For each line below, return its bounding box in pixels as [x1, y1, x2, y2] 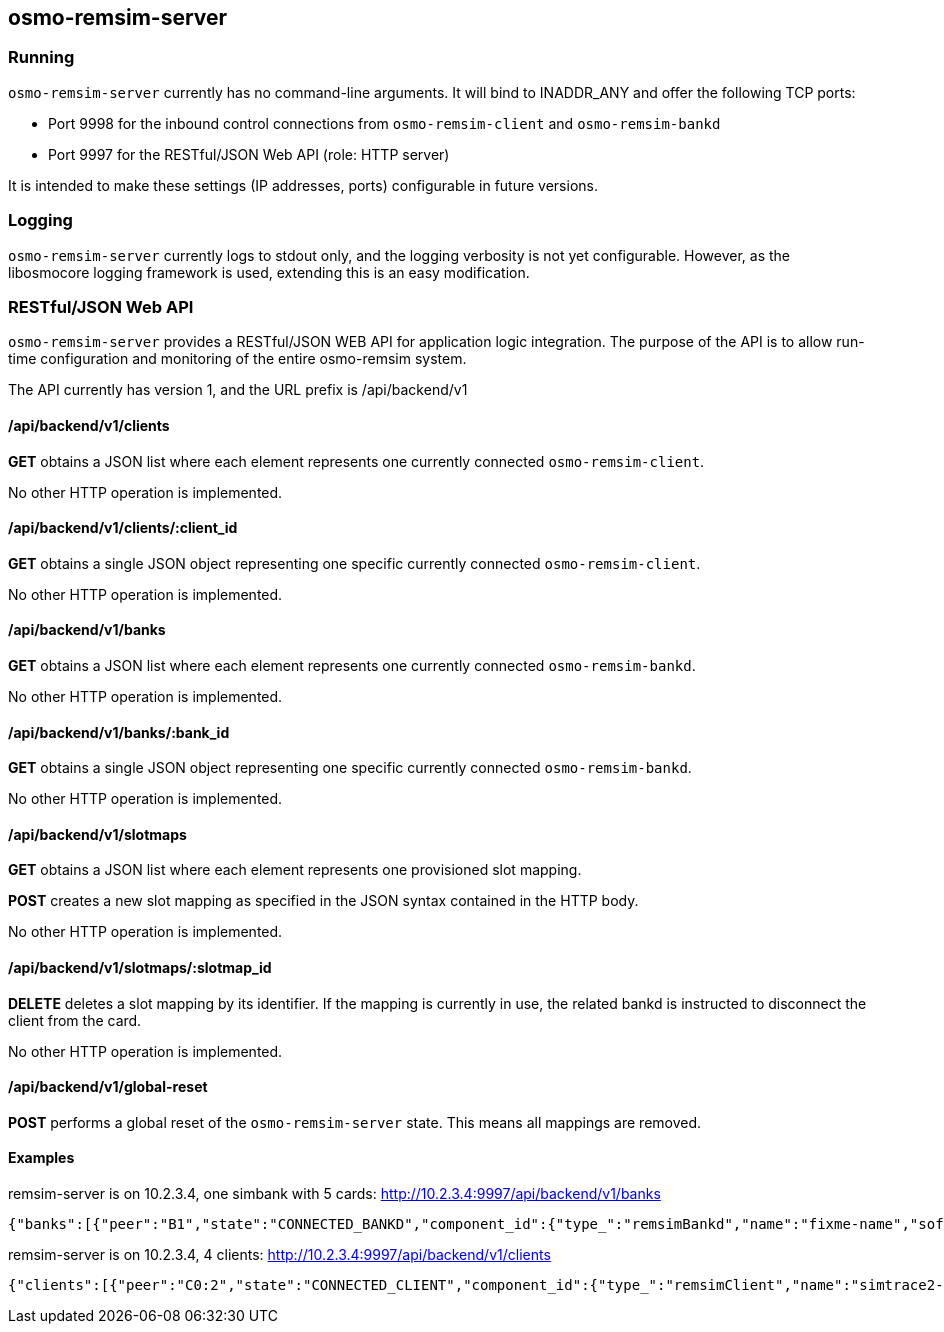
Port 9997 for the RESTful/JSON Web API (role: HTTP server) [48, 145, 450, 163]
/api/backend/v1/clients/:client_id [8, 519, 238, 537]
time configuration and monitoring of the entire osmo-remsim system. [8, 350, 467, 368]
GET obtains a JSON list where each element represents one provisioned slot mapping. [8, 861, 582, 879]
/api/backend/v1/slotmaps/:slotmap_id [8, 959, 272, 976]
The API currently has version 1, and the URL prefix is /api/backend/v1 [8, 381, 468, 399]
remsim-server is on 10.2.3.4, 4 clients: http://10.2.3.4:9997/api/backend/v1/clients [8, 1246, 551, 1264]
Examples [8, 1149, 75, 1167]
